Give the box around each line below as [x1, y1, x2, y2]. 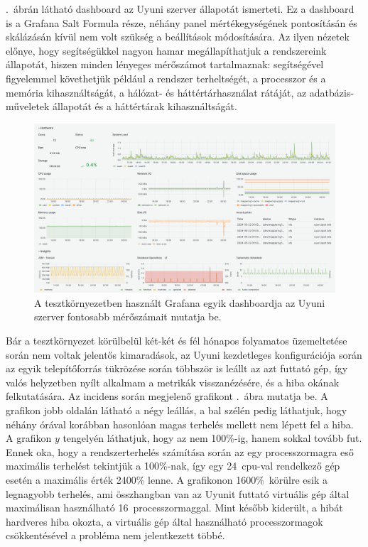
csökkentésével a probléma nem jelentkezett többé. [6, 528, 225, 543]
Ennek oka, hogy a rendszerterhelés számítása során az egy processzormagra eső [6, 444, 354, 459]
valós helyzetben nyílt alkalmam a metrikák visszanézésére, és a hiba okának [6, 374, 340, 389]
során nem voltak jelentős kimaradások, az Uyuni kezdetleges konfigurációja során [6, 347, 362, 362]
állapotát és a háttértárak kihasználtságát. [53, 99, 237, 114]
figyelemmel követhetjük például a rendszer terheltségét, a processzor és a [6, 70, 326, 85]
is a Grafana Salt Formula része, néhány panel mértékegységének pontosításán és [6, 15, 357, 30]
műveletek [6, 99, 50, 114]
